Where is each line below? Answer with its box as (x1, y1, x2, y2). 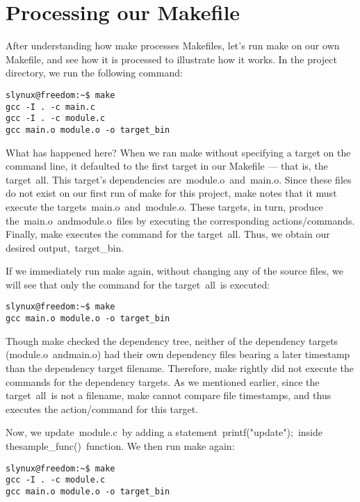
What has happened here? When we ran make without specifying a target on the (6, 145, 351, 159)
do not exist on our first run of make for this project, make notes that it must (6, 186, 337, 200)
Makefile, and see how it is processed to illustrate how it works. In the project (6, 51, 337, 66)
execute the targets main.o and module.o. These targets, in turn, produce (6, 199, 323, 213)
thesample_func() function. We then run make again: (6, 438, 235, 453)
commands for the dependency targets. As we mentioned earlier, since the (6, 374, 320, 389)
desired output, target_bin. (6, 240, 124, 254)
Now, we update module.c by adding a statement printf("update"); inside (6, 425, 322, 439)
